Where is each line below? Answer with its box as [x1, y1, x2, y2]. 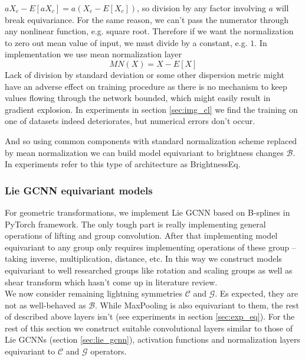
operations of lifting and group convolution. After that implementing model [5, 229, 278, 242]
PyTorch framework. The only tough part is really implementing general [5, 217, 266, 230]
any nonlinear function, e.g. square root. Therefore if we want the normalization [5, 25, 294, 37]
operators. [90, 345, 127, 357]
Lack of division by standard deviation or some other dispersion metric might [5, 68, 285, 80]
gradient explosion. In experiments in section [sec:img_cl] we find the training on [5, 103, 298, 115]
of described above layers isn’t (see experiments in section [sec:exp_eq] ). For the [5, 310, 295, 323]
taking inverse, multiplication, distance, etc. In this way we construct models [5, 252, 282, 265]
